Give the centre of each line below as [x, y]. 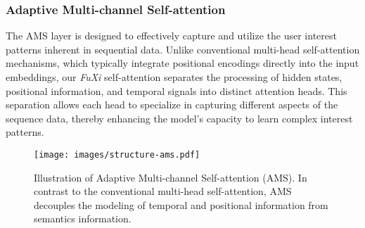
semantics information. [83, 218]
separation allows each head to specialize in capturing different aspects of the [172, 104]
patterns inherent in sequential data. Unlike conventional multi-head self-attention [183, 49]
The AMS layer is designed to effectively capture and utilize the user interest [171, 36]
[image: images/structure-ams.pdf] [117, 154]
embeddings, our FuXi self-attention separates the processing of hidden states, [174, 77]
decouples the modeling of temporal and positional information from [181, 204]
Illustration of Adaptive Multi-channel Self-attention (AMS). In [171, 177]
